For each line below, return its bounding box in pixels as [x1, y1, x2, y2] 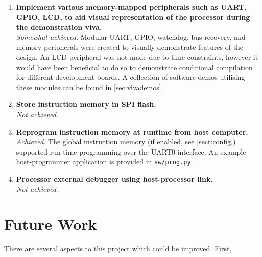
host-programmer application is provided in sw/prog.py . [16, 156, 193, 167]
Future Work [4, 213, 97, 234]
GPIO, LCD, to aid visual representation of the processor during [16, 11, 250, 22]
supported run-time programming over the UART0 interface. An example [16, 146, 246, 157]
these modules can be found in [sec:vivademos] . [16, 81, 163, 92]
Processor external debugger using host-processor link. [16, 173, 213, 184]
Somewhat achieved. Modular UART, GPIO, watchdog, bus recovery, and [16, 31, 246, 42]
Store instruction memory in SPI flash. [16, 99, 156, 110]
